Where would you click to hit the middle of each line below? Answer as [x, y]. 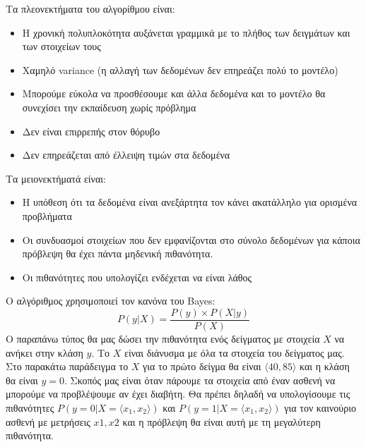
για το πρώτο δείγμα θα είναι [202, 366]
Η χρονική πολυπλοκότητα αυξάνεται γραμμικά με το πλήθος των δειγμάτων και [186, 32]
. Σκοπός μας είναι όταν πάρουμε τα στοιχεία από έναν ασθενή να [200, 380]
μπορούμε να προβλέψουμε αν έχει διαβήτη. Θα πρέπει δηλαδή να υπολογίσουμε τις [178, 394]
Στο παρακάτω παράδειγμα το [67, 366]
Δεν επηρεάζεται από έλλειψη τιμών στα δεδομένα [126, 155]
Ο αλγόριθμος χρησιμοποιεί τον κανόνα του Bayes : [111, 301]
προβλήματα [47, 215]
